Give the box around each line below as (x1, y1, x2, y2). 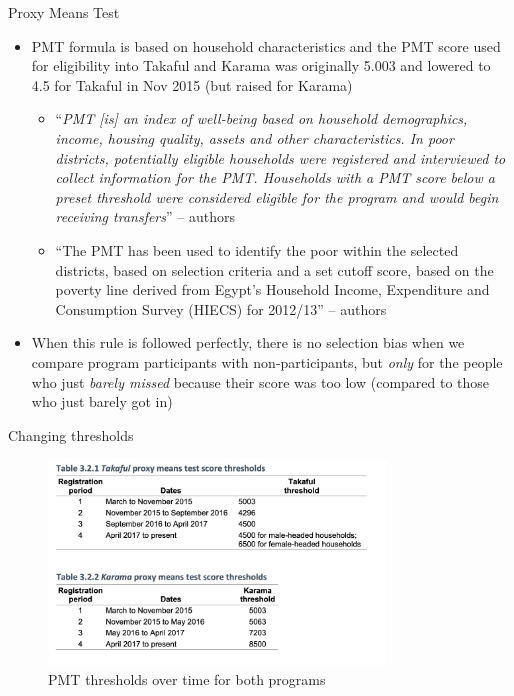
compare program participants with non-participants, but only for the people (31, 351, 503, 372)
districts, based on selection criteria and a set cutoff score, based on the (55, 259, 494, 280)
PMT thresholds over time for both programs (48, 668, 326, 689)
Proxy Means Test (8, 2, 120, 22)
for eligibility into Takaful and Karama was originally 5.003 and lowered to (31, 55, 491, 76)
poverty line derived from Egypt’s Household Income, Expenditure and (55, 279, 490, 300)
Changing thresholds (8, 424, 134, 445)
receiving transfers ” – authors (55, 206, 235, 227)
